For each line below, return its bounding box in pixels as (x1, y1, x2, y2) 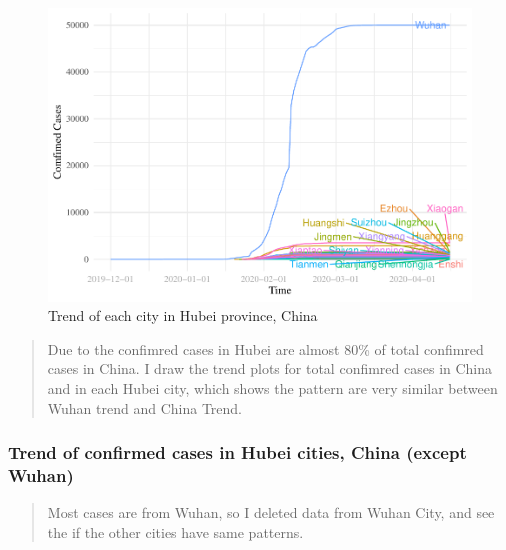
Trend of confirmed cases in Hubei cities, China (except (8, 440, 467, 465)
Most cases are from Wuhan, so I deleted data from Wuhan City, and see (47, 502, 495, 523)
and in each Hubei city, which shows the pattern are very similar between (47, 377, 498, 398)
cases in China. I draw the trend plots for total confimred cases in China (47, 358, 493, 379)
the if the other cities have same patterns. (47, 521, 304, 542)
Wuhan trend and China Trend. (47, 397, 242, 418)
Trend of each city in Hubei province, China (48, 305, 318, 326)
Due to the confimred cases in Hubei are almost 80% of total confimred (47, 338, 484, 359)
